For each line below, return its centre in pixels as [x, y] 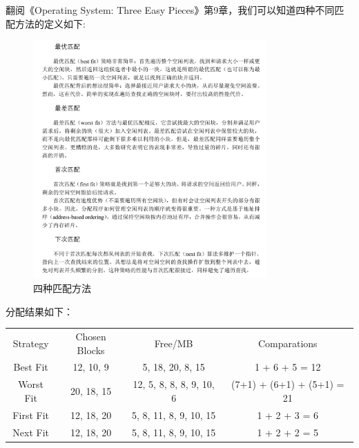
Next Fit [31, 432]
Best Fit [31, 367]
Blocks [91, 350]
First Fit [31, 415]
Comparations [288, 343]
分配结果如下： [39, 311]
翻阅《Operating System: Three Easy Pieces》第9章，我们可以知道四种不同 [170, 10]
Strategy [31, 343]
